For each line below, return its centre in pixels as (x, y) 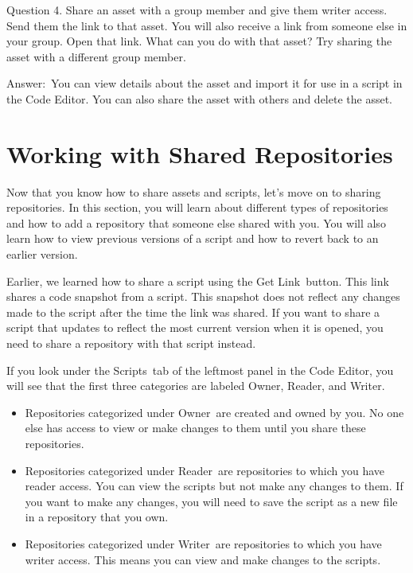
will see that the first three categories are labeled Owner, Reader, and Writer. (196, 386)
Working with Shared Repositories (200, 153)
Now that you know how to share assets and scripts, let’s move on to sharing (194, 191)
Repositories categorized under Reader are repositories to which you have (205, 470)
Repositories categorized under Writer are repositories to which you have (203, 543)
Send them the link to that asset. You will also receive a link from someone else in (207, 25)
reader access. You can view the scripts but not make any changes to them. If (214, 486)
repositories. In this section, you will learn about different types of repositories (197, 207)
